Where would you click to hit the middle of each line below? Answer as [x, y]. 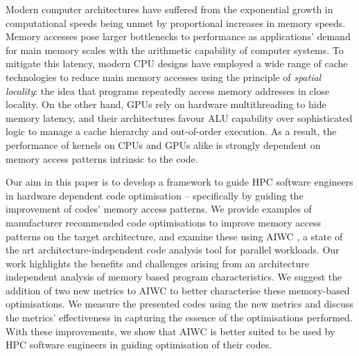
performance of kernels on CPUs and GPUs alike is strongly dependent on [163, 144]
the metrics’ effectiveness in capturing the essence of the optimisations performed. [179, 318]
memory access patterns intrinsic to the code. [102, 158]
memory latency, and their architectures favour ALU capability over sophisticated [179, 117]
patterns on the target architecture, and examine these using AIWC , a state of [174, 236]
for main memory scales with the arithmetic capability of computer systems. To [175, 50]
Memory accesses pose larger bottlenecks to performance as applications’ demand [178, 36]
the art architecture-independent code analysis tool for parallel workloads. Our [173, 250]
